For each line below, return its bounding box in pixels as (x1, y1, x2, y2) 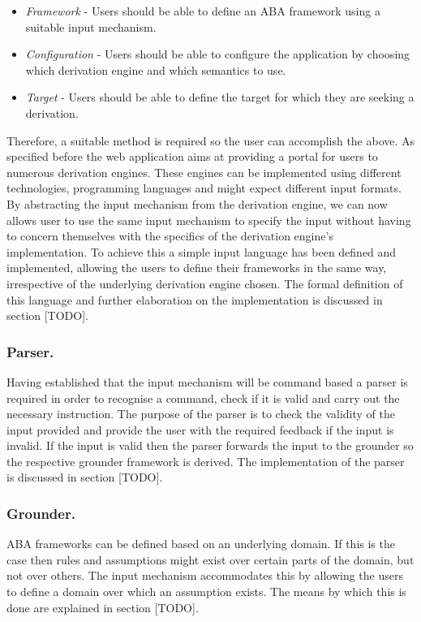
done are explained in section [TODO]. (6, 598, 199, 616)
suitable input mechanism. (25, 18, 157, 35)
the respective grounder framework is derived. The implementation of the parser (6, 452, 405, 469)
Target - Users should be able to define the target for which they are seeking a (25, 89, 415, 106)
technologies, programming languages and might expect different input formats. (6, 179, 402, 197)
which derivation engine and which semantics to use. (25, 61, 286, 78)
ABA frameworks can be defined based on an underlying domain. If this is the (6, 535, 395, 552)
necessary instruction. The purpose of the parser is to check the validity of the (6, 405, 395, 422)
